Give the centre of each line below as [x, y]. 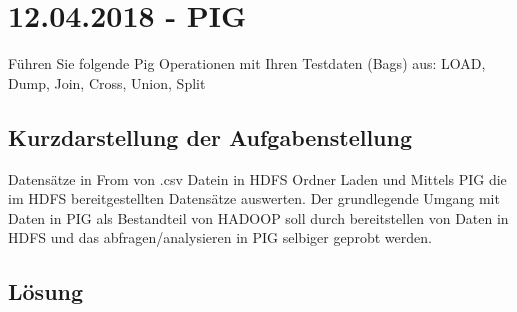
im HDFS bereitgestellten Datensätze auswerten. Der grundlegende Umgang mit [254, 198]
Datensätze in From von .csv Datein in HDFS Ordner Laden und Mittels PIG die [257, 178]
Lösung [46, 291]
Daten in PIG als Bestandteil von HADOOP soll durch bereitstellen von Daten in [258, 217]
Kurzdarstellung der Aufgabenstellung [210, 136]
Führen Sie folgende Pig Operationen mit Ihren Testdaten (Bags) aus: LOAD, [247, 63]
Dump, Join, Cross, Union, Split [107, 82]
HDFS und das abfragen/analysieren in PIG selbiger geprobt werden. [220, 237]
